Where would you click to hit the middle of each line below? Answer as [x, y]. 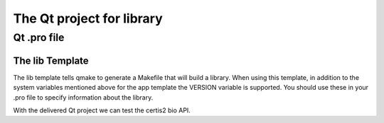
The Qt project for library [88, 18]
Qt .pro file [39, 37]
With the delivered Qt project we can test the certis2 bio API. [102, 110]
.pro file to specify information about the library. [83, 97]
